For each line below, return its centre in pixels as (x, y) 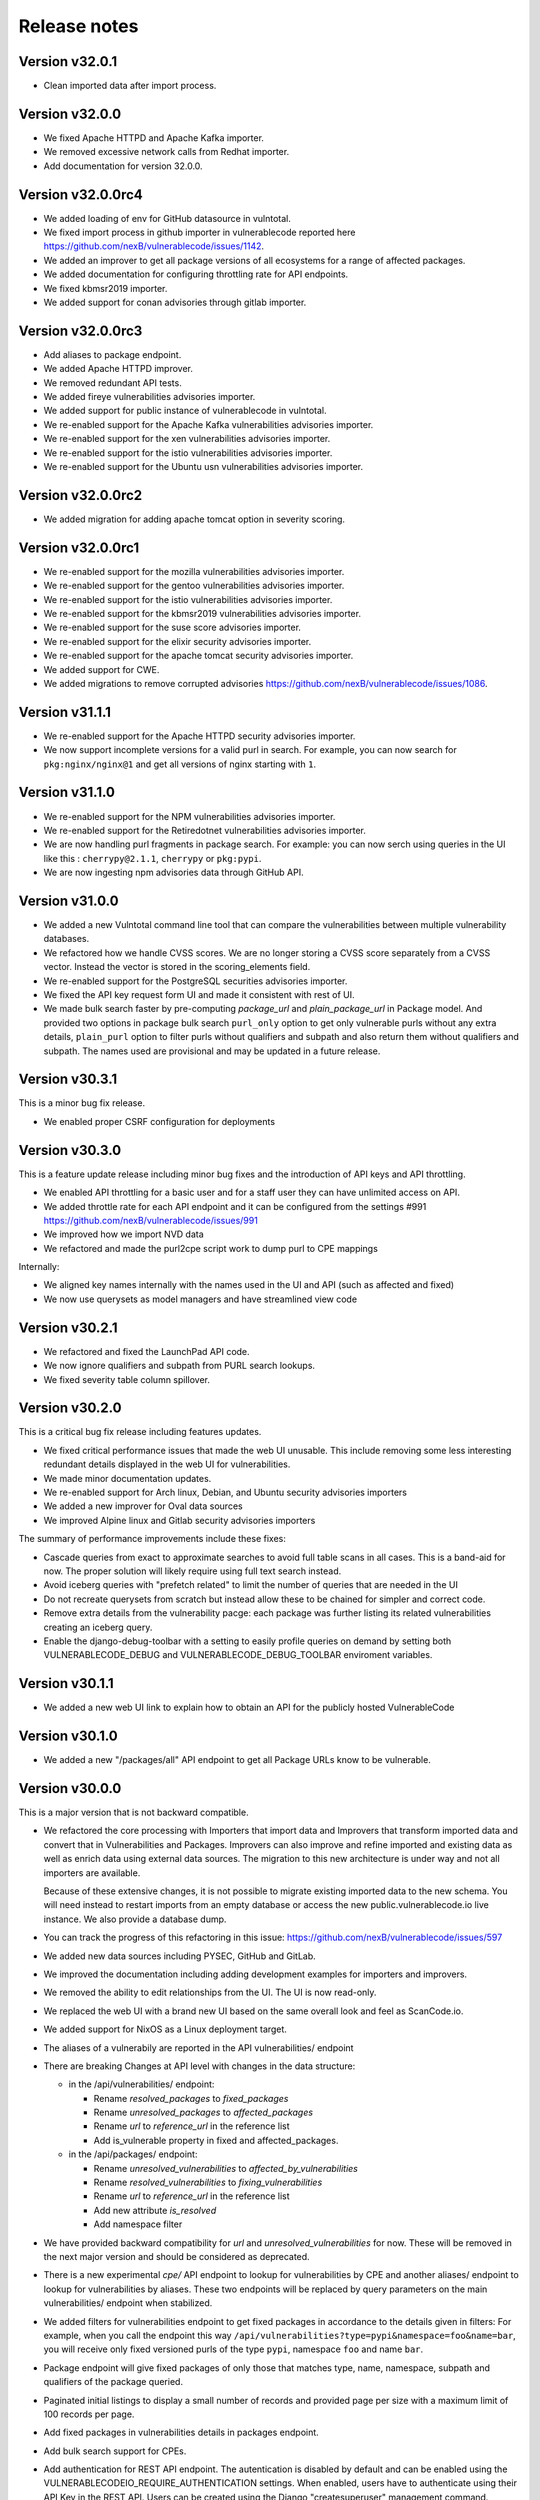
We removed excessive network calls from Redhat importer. (166, 152)
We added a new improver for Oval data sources (143, 1506)
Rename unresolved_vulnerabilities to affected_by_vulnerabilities (226, 2168)
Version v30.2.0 (70, 1408)
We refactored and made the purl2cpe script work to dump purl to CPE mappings (211, 1248)
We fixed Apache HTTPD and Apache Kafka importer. (154, 137)
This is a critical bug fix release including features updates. (140, 1432)
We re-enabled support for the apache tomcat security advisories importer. (198, 656)
